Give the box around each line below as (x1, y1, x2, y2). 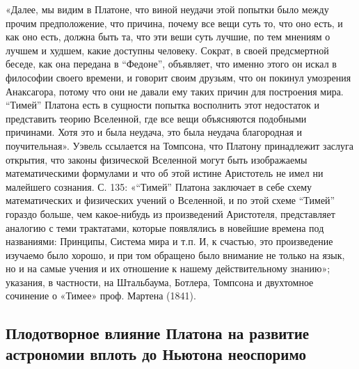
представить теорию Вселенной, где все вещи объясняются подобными (6, 111, 307, 125)
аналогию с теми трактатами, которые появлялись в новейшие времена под (6, 220, 324, 235)
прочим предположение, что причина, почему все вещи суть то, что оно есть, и (6, 15, 343, 30)
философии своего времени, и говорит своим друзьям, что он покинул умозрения (6, 70, 351, 84)
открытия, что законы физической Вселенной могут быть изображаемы (6, 152, 308, 166)
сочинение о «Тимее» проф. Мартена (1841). (6, 288, 196, 303)
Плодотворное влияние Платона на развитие (6, 322, 310, 344)
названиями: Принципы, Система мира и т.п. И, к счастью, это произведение (6, 234, 333, 249)
